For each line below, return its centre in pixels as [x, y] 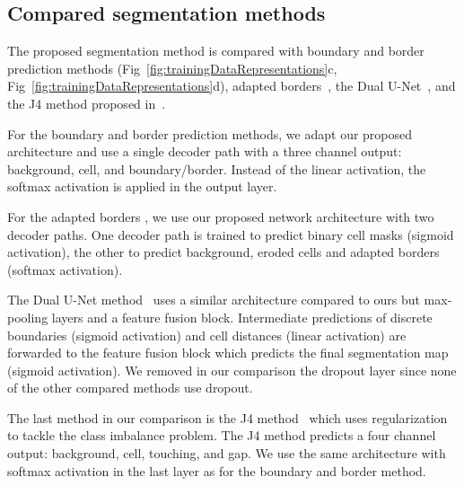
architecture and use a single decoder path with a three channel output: [205, 151]
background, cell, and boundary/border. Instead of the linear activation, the [217, 168]
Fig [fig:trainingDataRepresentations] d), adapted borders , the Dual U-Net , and [232, 86]
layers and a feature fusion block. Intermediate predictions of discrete [242, 317]
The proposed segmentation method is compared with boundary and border [216, 51]
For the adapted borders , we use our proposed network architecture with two [221, 216]
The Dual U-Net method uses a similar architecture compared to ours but [214, 300]
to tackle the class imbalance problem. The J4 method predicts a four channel [222, 435]
